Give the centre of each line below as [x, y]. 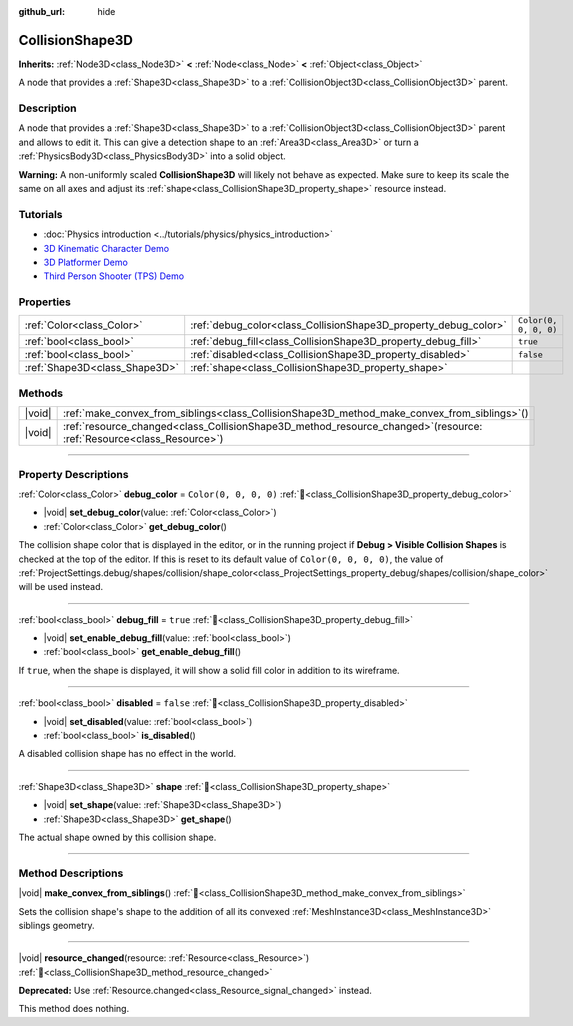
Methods [41, 393]
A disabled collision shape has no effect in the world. [127, 754]
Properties [45, 302]
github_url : [41, 11]
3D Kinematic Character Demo [106, 248]
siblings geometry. [56, 925]
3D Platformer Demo [86, 262]
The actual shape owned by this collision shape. [117, 837]
